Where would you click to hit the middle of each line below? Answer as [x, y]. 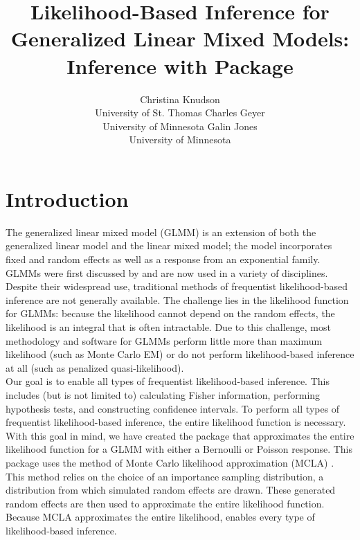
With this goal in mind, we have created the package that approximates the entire [180, 435]
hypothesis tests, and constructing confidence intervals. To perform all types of [173, 408]
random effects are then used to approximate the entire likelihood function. [165, 503]
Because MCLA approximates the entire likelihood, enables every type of [160, 517]
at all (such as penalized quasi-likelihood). [95, 367]
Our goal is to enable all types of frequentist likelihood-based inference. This [168, 381]
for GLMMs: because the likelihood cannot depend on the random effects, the [170, 313]
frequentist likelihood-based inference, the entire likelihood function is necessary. [176, 422]
